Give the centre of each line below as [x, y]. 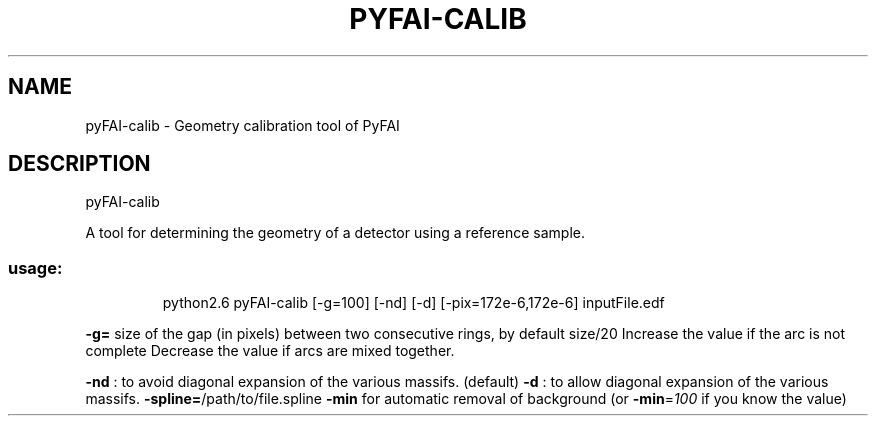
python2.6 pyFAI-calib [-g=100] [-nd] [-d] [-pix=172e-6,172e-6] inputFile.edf [413, 303]
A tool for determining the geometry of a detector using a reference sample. [335, 233]
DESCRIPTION [79, 164]
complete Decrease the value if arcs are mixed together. [270, 351]
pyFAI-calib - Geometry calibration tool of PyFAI [242, 125]
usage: [35, 267]
